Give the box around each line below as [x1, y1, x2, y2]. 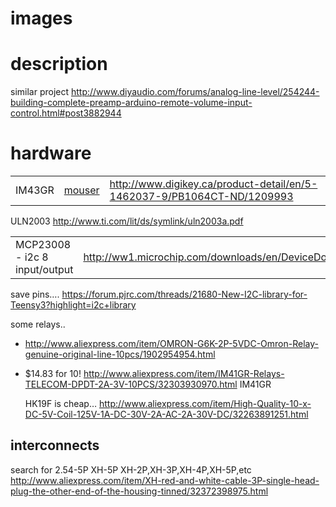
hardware [10, 142, 92, 165]
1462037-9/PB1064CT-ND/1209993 [109, 190, 294, 204]
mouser [63, 183, 100, 197]
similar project [10, 86, 70, 98]
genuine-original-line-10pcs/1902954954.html [24, 348, 216, 361]
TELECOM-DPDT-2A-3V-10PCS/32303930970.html [24, 378, 238, 391]
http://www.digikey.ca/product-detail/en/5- [109, 177, 318, 191]
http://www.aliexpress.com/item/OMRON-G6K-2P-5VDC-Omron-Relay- [24, 338, 319, 350]
